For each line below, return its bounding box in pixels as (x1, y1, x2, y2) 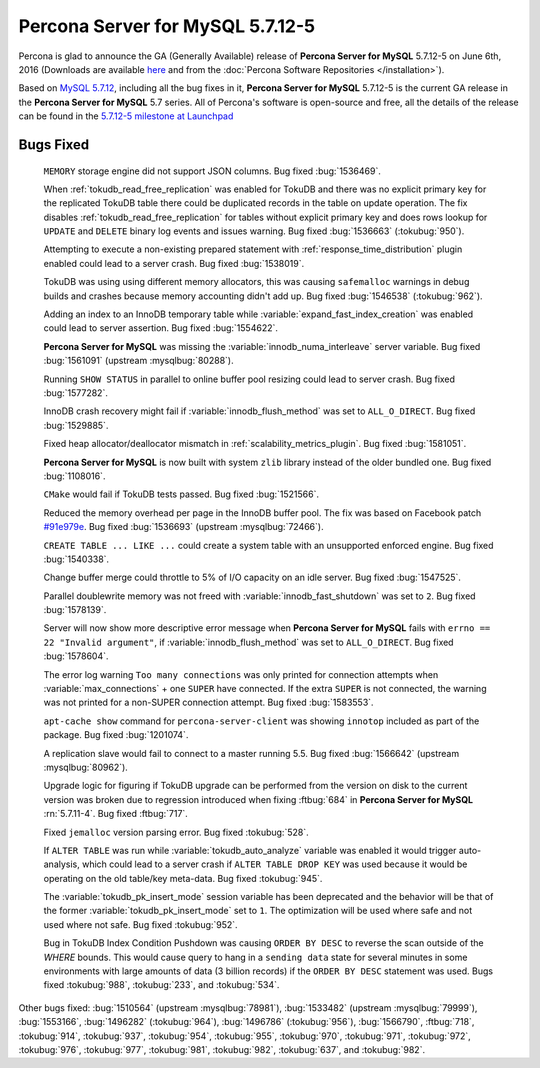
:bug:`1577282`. (43, 386, 109, 399)
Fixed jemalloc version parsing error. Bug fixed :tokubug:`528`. (43, 826, 309, 838)
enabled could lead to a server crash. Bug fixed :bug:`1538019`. (43, 257, 305, 269)
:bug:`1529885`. (43, 419, 109, 431)
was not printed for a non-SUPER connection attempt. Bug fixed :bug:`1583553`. (43, 696, 374, 709)
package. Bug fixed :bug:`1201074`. (43, 729, 189, 741)
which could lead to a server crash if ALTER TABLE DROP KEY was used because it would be (81, 858, 468, 870)
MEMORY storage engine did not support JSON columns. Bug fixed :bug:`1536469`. (43, 165, 382, 177)
